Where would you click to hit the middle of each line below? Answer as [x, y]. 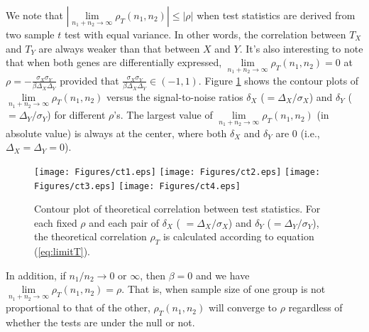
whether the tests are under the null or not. [100, 322]
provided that [89, 80]
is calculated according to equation [238, 236]
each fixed [56, 222]
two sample [30, 34]
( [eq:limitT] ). [62, 251]
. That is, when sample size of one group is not [224, 289]
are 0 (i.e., [298, 133]
